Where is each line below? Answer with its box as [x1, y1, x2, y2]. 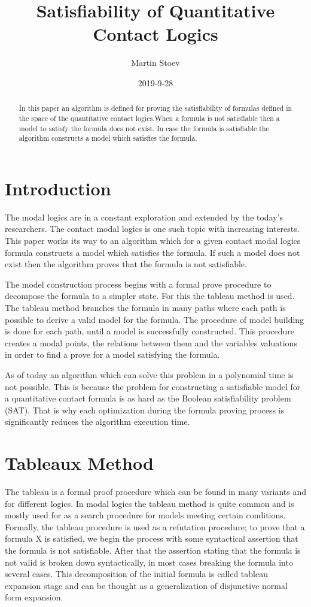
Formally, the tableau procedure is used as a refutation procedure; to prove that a [5, 520, 305, 533]
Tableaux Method [5, 451, 154, 475]
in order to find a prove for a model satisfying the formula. [5, 348, 220, 361]
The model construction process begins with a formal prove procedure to [5, 277, 272, 290]
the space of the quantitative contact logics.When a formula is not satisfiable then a [19, 113, 280, 123]
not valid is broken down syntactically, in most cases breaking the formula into [5, 555, 293, 568]
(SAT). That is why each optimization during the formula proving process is [5, 403, 285, 416]
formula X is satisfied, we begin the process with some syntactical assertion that [5, 532, 298, 545]
